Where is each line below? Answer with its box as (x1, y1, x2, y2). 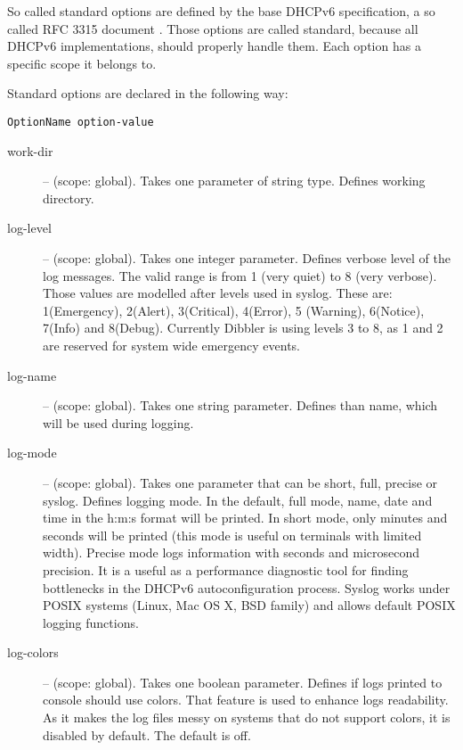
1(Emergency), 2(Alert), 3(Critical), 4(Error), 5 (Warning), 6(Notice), (43, 301, 425, 319)
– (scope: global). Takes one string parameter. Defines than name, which (43, 396, 438, 415)
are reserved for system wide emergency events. (43, 335, 300, 354)
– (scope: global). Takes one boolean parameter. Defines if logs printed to (43, 672, 443, 691)
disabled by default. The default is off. (43, 725, 251, 744)
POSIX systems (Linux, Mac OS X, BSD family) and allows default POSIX (43, 596, 456, 614)
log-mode (7, 443, 57, 462)
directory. (43, 188, 94, 207)
